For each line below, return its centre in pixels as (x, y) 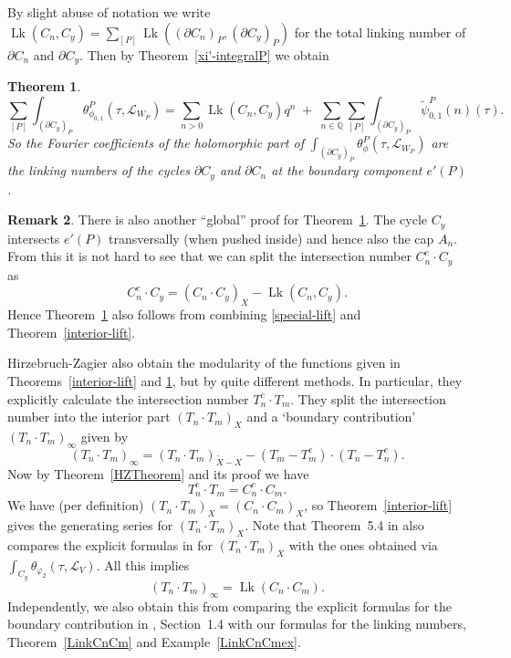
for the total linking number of (380, 31)
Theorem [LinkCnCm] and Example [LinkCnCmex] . (154, 641)
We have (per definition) (76, 505)
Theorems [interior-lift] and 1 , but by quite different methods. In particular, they (235, 380)
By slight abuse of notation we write (109, 12)
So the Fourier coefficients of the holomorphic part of (156, 143)
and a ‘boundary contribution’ (331, 417)
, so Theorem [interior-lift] (378, 505)
